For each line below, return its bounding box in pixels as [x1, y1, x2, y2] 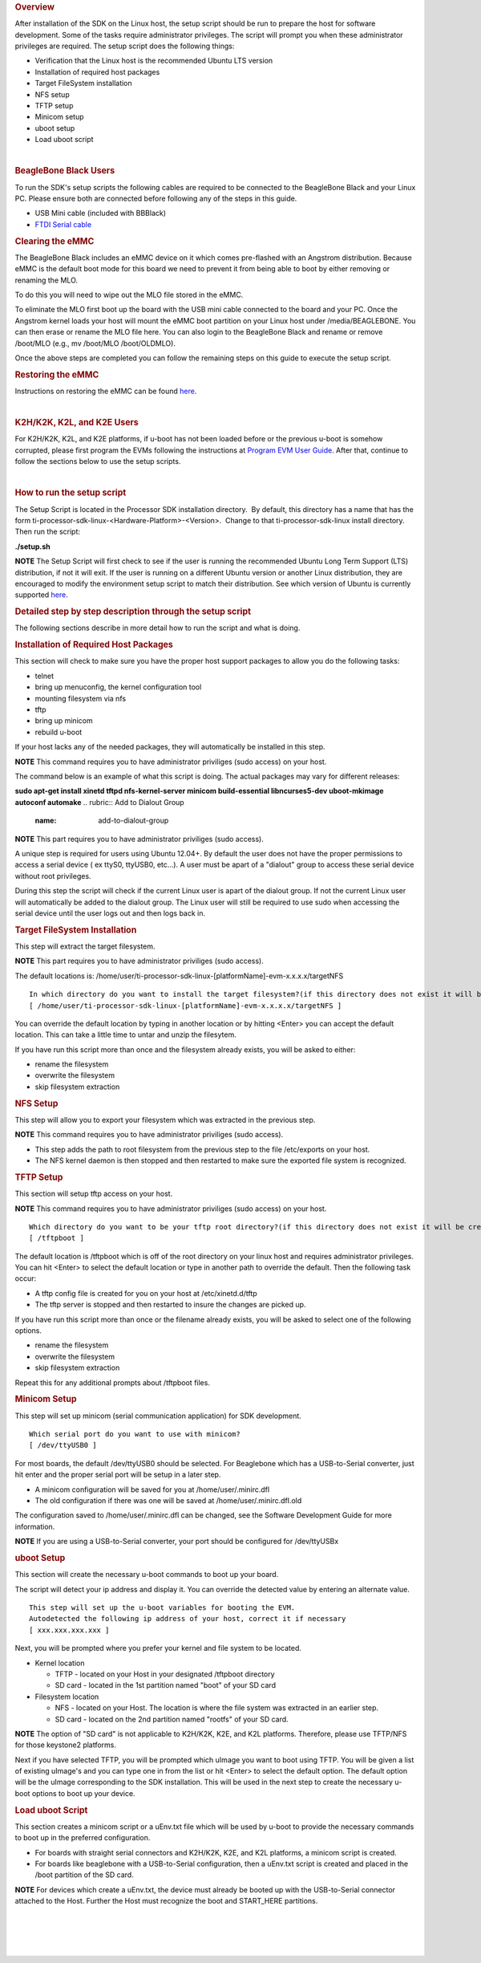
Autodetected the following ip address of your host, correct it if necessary [29, 1614, 346, 1624]
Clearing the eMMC [14, 235, 95, 246]
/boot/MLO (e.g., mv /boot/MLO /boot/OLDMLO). [14, 338, 176, 348]
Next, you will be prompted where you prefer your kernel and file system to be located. [14, 1644, 302, 1653]
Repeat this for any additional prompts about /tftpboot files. [14, 1377, 210, 1388]
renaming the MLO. [14, 275, 79, 285]
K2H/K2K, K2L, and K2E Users [14, 417, 139, 429]
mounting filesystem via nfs [34, 693, 127, 703]
